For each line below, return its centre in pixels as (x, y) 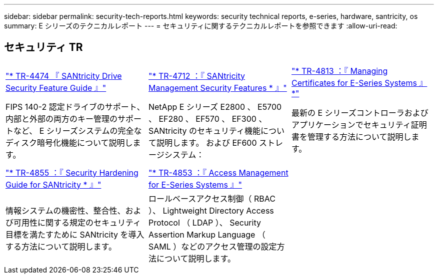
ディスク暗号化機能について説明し (69, 142)
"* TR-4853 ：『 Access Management (218, 172)
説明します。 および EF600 (206, 142)
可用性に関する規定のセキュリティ (77, 222)
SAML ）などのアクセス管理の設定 (212, 246)
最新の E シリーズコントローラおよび (360, 113)
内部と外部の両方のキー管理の (62, 119)
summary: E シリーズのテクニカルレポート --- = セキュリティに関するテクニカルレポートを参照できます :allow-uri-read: (201, 26)
